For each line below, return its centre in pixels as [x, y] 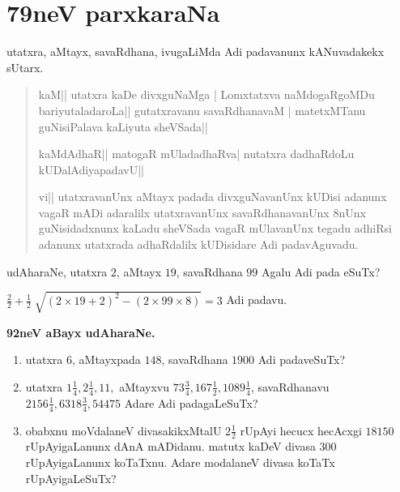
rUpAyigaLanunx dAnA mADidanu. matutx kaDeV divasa [170, 446]
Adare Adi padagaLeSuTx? [191, 402]
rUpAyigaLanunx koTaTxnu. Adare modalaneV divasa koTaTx [180, 462]
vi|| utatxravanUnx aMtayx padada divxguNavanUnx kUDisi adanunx [213, 197]
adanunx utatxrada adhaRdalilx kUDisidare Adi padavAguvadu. [198, 244]
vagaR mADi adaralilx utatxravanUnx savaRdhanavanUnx [184, 212]
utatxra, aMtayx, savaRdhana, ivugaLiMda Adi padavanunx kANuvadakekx [196, 51]
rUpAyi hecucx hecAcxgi [301, 430]
